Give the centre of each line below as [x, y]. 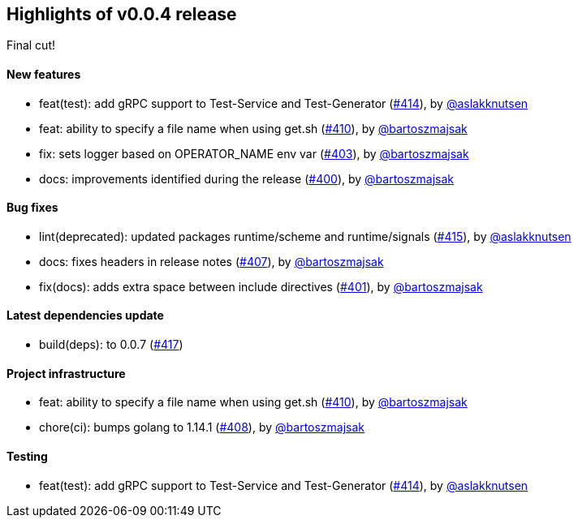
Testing [27, 456]
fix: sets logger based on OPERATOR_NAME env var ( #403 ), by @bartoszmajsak [254, 153]
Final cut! [31, 45]
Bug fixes [32, 208]
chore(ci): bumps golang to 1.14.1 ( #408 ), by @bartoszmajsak [202, 427]
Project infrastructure [66, 373]
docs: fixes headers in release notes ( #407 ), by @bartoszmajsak [211, 261]
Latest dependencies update [85, 316]
